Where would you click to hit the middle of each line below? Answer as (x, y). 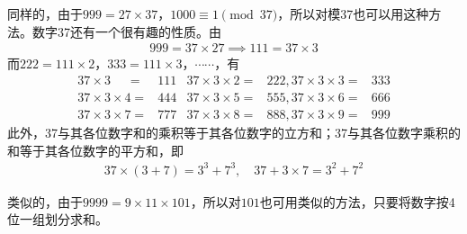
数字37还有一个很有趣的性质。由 (126, 31)
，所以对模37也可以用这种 (353, 13)
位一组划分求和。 (58, 219)
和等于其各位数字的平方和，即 (95, 150)
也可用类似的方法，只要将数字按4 (357, 201)
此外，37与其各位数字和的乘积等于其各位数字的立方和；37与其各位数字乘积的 (234, 132)
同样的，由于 (45, 13)
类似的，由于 (45, 201)
